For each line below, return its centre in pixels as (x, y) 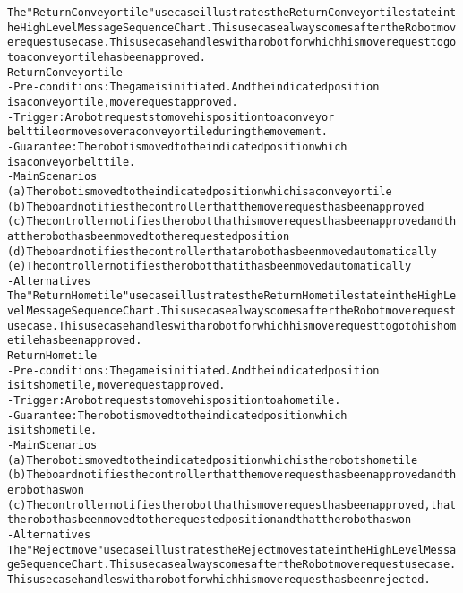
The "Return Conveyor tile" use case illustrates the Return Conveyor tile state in (229, 13)
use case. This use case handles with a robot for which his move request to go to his (222, 326)
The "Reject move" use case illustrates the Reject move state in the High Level (216, 550)
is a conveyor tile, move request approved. (123, 102)
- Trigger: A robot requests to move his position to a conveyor (171, 117)
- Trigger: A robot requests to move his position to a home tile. (174, 401)
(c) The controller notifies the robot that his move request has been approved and (225, 222)
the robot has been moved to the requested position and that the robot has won (210, 520)
